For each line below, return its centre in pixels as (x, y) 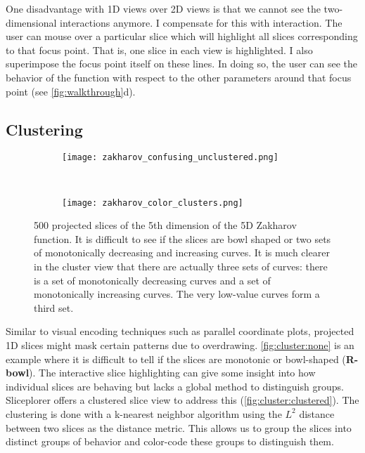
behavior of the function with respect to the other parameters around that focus (179, 77)
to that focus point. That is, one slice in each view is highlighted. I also (159, 50)
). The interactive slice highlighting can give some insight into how (172, 373)
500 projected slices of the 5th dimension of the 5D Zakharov (165, 225)
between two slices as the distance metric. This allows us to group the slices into (179, 427)
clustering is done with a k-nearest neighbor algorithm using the (144, 413)
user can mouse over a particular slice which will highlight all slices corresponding (182, 36)
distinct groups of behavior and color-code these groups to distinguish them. (170, 441)
